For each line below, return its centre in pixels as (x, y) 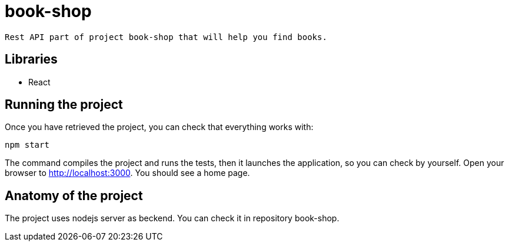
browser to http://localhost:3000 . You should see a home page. (127, 173)
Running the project (64, 105)
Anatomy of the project (74, 195)
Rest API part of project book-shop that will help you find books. (166, 37)
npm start (27, 145)
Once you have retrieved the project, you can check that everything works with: (159, 127)
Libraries (31, 59)
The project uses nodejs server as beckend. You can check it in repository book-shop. (172, 218)
